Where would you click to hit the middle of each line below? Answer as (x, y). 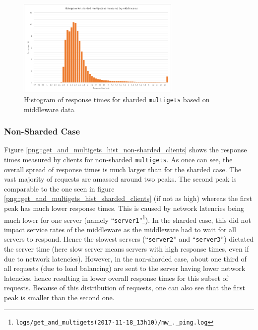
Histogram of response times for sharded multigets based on (117, 99)
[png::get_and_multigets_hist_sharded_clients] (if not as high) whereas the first (128, 198)
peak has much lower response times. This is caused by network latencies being (124, 208)
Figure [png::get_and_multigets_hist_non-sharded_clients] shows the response (126, 150)
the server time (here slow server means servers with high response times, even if (127, 249)
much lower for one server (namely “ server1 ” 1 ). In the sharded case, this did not (128, 219)
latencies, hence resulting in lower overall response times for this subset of (116, 278)
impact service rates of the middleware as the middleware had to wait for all (120, 229)
